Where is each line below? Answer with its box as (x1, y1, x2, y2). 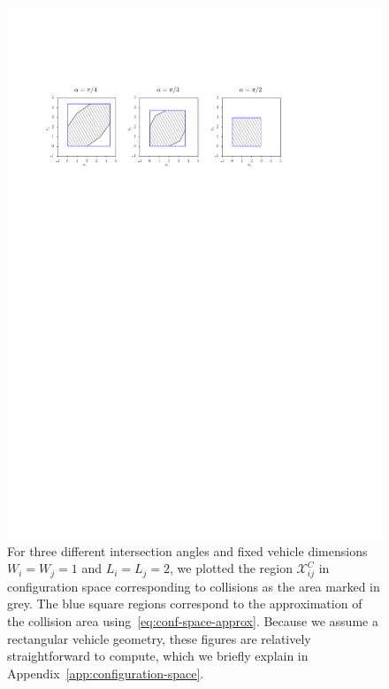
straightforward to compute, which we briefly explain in (7, 646, 309, 665)
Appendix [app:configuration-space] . (7, 663, 204, 682)
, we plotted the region (170, 559, 293, 577)
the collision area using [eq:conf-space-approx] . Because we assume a (7, 612, 378, 631)
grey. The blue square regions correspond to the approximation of (7, 594, 362, 613)
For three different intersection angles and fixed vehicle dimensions (7, 541, 368, 560)
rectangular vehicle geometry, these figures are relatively (7, 629, 311, 647)
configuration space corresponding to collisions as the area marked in (7, 577, 380, 595)
